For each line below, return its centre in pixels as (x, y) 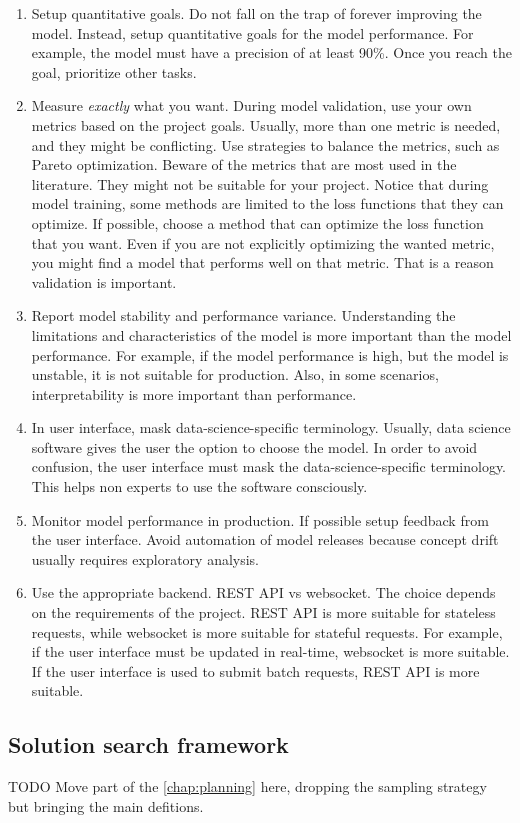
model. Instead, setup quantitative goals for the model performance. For (252, 32)
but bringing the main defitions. (106, 805)
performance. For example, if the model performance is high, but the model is (270, 354)
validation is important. (104, 281)
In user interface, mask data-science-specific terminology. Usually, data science (271, 427)
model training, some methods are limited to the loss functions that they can (267, 203)
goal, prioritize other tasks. (114, 71)
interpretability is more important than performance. (194, 393)
